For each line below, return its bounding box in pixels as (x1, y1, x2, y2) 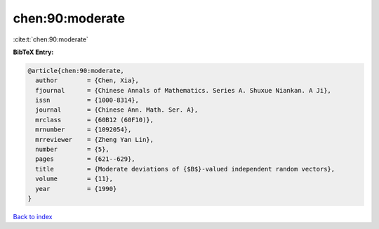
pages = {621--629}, (35, 155, 136, 163)
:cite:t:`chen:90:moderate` (13, 35, 89, 44)
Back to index (13, 212, 53, 221)
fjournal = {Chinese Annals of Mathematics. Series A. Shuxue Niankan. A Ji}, (35, 86, 331, 94)
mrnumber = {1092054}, (35, 126, 132, 133)
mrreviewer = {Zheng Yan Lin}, (35, 136, 154, 143)
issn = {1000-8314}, (35, 96, 140, 105)
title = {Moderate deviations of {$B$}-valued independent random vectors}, (35, 165, 335, 173)
